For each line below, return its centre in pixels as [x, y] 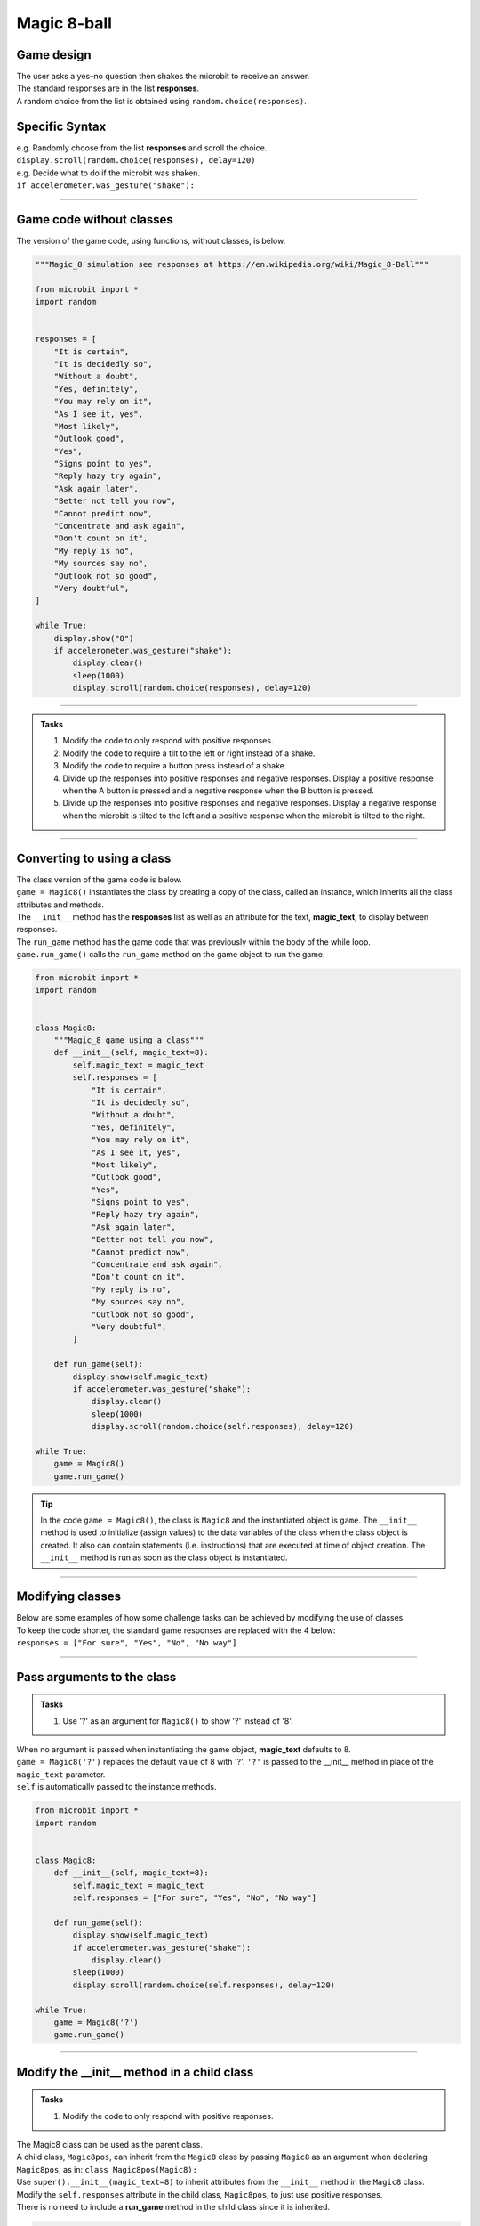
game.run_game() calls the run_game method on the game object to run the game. [171, 955]
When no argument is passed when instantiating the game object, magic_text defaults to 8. [184, 1750]
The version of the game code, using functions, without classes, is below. [151, 240]
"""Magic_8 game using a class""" [129, 1040]
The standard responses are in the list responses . [108, 88]
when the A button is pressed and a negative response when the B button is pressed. [219, 791]
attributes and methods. [60, 905]
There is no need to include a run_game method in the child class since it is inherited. [173, 2207]
